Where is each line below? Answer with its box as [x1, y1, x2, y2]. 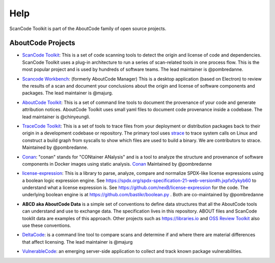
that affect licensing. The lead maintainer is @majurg [22, 239, 133, 245]
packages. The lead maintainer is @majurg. [22, 90, 113, 96]
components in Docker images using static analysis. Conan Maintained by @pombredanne [22, 161, 212, 167]
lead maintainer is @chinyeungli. [22, 114, 91, 120]
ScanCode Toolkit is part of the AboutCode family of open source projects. [9, 25, 167, 32]
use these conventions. [22, 222, 71, 229]
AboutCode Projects [9, 39, 76, 47]
